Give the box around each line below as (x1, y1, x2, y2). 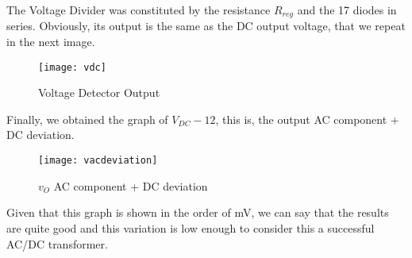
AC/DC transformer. (6, 235, 108, 252)
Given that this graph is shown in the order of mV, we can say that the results (6, 204, 389, 221)
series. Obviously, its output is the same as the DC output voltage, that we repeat (6, 17, 406, 34)
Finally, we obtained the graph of (6, 110, 168, 127)
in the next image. (6, 33, 95, 50)
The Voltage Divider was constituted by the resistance (6, 2, 271, 17)
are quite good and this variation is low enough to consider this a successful (6, 219, 375, 236)
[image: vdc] (38, 61, 106, 73)
